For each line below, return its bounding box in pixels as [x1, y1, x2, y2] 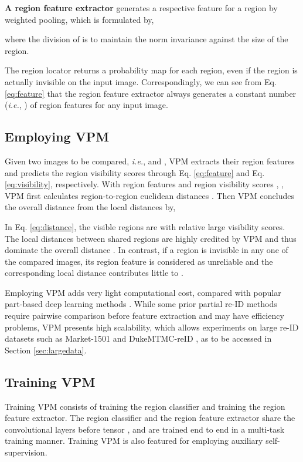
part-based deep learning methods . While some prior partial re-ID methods [5, 298, 277, 310]
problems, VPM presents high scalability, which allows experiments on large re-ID [5, 321, 299, 333]
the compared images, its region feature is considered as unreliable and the [5, 255, 273, 267]
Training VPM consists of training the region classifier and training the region [5, 400, 285, 412]
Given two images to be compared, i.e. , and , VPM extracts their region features [5, 154, 295, 167]
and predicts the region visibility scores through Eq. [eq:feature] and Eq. [5, 166, 265, 178]
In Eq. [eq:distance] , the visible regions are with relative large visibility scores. [5, 220, 285, 232]
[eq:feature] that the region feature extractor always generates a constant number [5, 87, 297, 99]
